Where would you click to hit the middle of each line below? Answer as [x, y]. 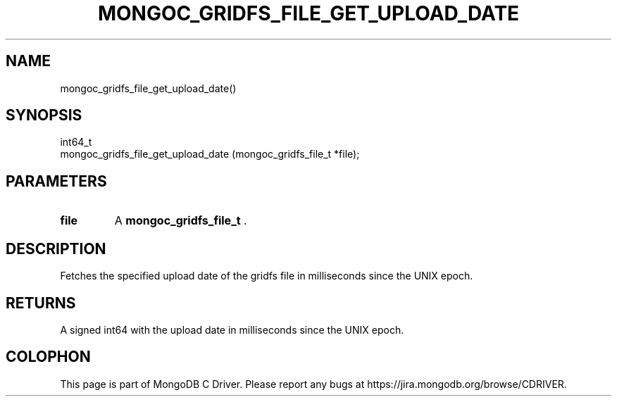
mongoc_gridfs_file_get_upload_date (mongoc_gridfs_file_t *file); [210, 154]
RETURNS [41, 303]
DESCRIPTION [56, 249]
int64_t [76, 142]
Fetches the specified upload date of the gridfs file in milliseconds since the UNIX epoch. [267, 276]
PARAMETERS [56, 181]
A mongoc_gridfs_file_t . [181, 221]
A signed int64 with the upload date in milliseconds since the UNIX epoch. [232, 329]
